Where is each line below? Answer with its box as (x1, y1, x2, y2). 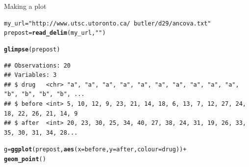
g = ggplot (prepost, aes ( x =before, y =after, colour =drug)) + (4, 146, 187, 153)
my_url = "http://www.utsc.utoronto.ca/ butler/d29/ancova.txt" (4, 20, 211, 27)
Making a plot (4, 1, 47, 11)
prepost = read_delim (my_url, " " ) (4, 29, 106, 37)
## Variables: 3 (4, 72, 57, 79)
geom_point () (4, 155, 46, 163)
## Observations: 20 (4, 62, 71, 69)
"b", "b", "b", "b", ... (4, 91, 85, 98)
